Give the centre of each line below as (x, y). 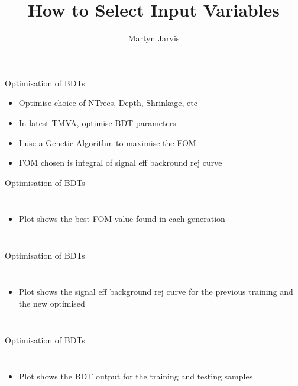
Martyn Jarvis (154, 38)
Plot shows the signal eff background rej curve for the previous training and (156, 292)
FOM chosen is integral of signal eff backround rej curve (120, 163)
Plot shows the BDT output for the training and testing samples (136, 376)
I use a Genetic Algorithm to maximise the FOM (107, 142)
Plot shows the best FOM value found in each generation (122, 219)
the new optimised (52, 303)
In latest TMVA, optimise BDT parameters (97, 122)
